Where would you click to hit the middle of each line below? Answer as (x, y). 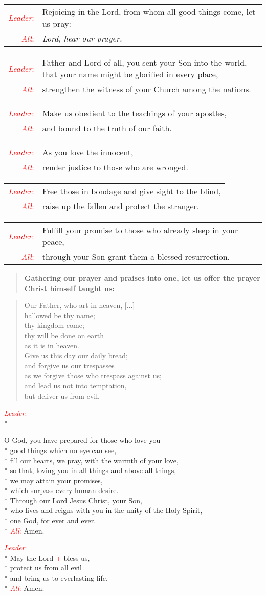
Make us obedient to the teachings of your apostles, (135, 113)
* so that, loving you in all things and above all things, (90, 470)
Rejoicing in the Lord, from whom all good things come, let (149, 12)
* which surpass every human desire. (61, 490)
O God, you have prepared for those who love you (82, 440)
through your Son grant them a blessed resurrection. (136, 257)
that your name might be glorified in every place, (130, 74)
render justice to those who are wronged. (115, 167)
